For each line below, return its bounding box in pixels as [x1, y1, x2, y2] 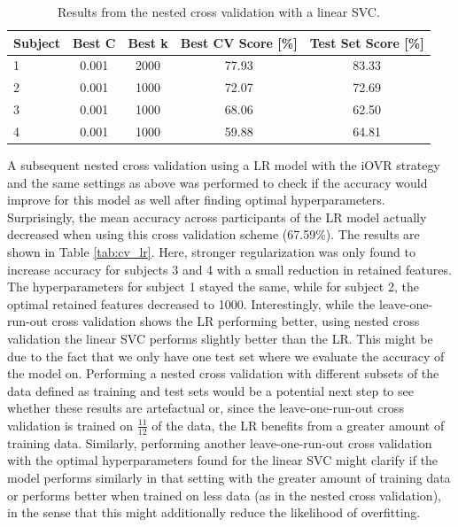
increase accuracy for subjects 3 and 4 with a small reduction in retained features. [7, 260, 452, 278]
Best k [128, 33, 168, 51]
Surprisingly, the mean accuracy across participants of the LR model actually [7, 207, 427, 226]
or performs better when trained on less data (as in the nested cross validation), [7, 485, 441, 504]
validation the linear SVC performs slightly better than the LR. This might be [7, 329, 433, 347]
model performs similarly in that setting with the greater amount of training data [7, 468, 451, 486]
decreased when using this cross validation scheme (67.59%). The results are [7, 225, 420, 244]
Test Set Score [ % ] [309, 33, 424, 51]
